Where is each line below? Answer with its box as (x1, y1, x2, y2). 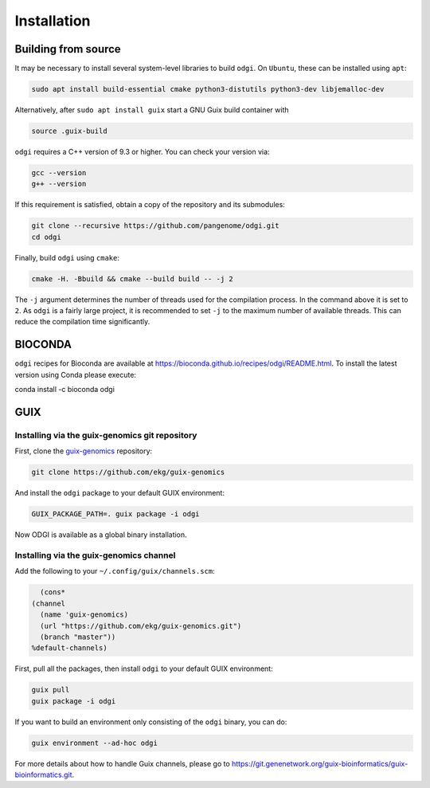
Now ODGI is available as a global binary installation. (14, 530, 187, 539)
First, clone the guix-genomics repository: (14, 446, 153, 456)
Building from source (14, 42, 121, 56)
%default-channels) (31, 644, 107, 653)
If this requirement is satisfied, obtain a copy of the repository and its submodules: (14, 200, 286, 210)
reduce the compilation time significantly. (14, 317, 150, 327)
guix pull (31, 685, 70, 695)
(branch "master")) (40, 632, 116, 641)
